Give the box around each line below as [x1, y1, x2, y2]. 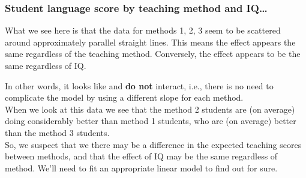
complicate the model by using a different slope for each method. [5, 91, 244, 104]
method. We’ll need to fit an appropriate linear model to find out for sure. [5, 161, 278, 174]
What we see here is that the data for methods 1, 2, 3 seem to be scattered [5, 24, 281, 37]
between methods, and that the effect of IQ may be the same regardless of [5, 150, 278, 162]
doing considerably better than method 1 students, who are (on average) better [5, 114, 296, 127]
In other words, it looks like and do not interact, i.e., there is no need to [5, 79, 274, 92]
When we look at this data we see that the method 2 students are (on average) [5, 102, 295, 115]
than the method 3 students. [5, 126, 110, 138]
